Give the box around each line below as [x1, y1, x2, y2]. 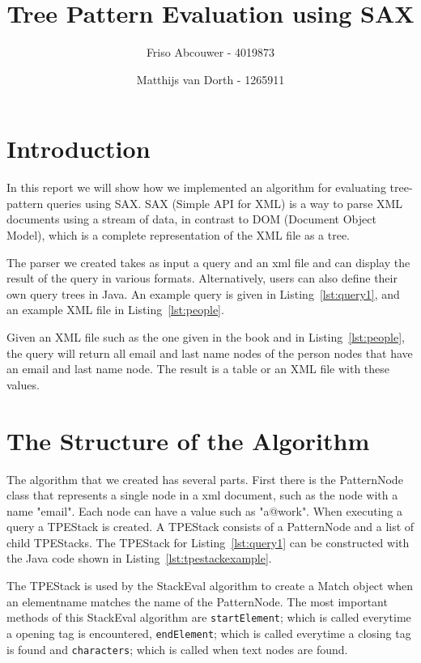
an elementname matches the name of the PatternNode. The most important [6, 593, 388, 610]
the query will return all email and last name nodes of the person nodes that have [6, 344, 413, 361]
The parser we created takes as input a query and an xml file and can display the [6, 253, 410, 270]
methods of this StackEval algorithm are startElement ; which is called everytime [6, 609, 411, 626]
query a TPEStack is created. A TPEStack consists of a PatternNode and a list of [6, 518, 415, 535]
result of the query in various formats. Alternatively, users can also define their [6, 270, 398, 287]
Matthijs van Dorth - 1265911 [136, 70, 285, 87]
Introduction [6, 132, 151, 165]
